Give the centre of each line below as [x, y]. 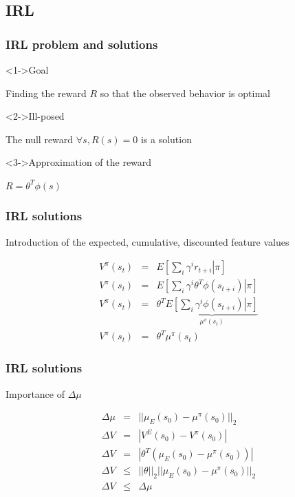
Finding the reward [46, 93]
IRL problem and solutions [82, 44]
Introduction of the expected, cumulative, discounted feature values [147, 241]
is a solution [166, 139]
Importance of [35, 393]
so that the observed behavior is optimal [185, 93]
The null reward [40, 139]
